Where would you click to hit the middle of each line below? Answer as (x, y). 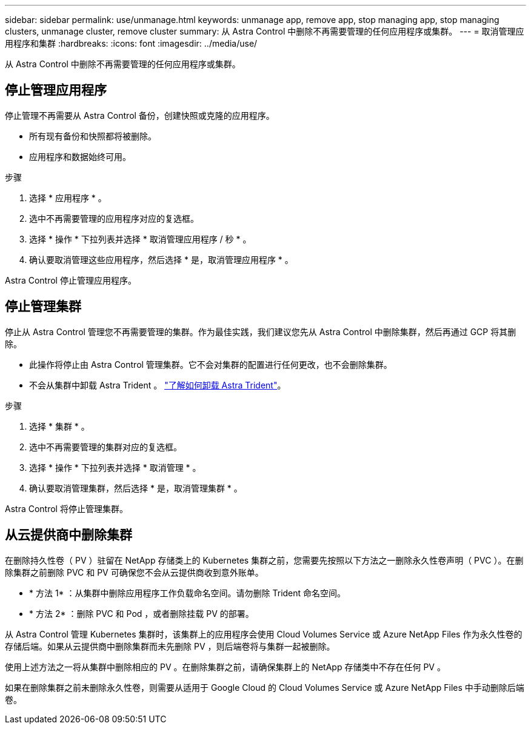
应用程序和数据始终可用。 (80, 156)
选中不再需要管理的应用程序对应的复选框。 (114, 218)
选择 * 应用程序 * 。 (68, 198)
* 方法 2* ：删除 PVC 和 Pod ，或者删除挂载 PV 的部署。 (142, 613)
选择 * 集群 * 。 (59, 426)
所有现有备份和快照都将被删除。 (93, 136)
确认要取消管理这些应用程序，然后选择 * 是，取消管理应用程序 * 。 (161, 259)
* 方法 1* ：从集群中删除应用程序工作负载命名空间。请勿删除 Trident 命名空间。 (188, 593)
